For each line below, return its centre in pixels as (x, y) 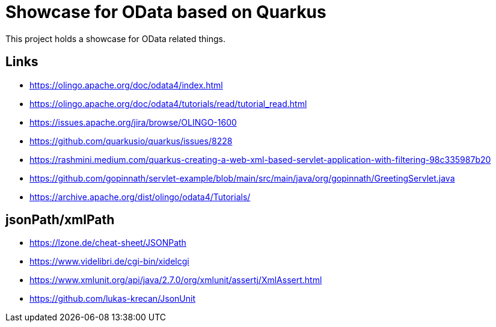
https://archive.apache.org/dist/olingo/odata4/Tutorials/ (140, 197)
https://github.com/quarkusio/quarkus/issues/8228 (131, 141)
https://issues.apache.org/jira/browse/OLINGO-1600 (133, 122)
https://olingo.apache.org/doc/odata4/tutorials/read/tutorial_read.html (168, 103)
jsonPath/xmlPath (60, 220)
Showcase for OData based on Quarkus (166, 12)
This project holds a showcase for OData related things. (115, 38)
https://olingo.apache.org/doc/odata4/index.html (126, 85)
